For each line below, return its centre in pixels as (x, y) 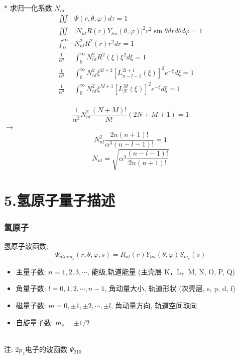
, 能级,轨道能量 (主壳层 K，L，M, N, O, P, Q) (161, 271)
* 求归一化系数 (28, 8)
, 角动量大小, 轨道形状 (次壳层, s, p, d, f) (170, 288)
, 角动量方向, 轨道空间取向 (154, 305)
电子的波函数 (46, 349)
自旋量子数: (34, 322)
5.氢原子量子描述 (60, 200)
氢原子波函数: (26, 246)
